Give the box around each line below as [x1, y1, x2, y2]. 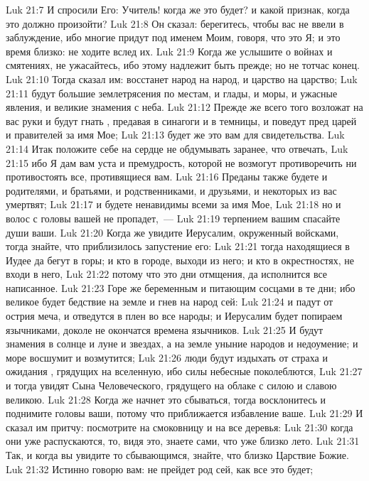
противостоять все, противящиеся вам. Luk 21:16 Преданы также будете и [6, 169, 328, 184]
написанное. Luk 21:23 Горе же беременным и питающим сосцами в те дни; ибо [6, 280, 355, 295]
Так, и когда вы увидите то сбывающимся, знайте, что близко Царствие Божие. [6, 448, 349, 462]
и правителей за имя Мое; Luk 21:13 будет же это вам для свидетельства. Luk [6, 127, 345, 142]
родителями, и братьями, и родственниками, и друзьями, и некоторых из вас [6, 183, 337, 198]
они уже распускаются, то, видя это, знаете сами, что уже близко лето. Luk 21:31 [6, 433, 360, 448]
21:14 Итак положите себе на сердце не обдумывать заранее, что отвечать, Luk [6, 141, 348, 156]
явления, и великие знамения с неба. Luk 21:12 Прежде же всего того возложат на [6, 99, 363, 114]
